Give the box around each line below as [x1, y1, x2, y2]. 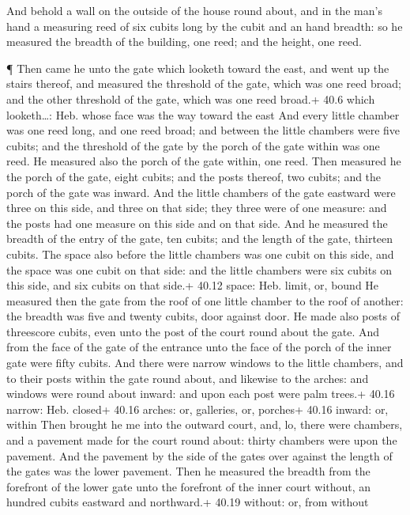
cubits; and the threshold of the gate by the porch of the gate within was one [6, 137, 380, 153]
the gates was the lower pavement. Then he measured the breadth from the [6, 463, 371, 479]
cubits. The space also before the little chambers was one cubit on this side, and [6, 245, 394, 262]
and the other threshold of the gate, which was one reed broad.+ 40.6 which [6, 90, 375, 107]
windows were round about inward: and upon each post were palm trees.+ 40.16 [6, 385, 395, 402]
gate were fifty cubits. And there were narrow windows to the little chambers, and [6, 354, 404, 371]
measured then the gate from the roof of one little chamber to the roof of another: [6, 292, 404, 309]
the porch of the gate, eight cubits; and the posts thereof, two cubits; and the [6, 168, 382, 184]
